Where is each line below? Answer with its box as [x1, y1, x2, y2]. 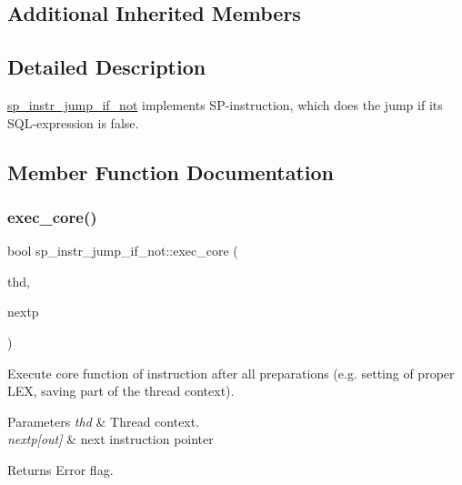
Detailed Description [7, 53, 206, 81]
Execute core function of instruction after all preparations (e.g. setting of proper [7, 363, 455, 382]
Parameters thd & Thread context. [7, 411, 200, 430]
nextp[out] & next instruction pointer [7, 429, 214, 449]
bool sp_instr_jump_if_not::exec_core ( [7, 241, 238, 260]
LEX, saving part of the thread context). [7, 381, 235, 400]
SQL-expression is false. [7, 113, 139, 132]
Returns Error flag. [7, 460, 114, 479]
